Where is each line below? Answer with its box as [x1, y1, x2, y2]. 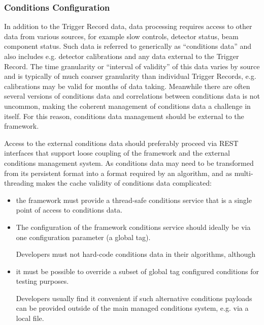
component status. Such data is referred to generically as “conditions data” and [4, 41, 252, 51]
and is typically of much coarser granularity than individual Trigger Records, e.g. [4, 71, 256, 81]
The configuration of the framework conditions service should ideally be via [16, 221, 251, 232]
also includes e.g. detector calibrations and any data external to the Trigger [4, 51, 239, 61]
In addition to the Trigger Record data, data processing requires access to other [4, 21, 252, 32]
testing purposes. [16, 276, 69, 286]
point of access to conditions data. [16, 204, 122, 215]
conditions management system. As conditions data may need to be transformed [4, 157, 254, 168]
